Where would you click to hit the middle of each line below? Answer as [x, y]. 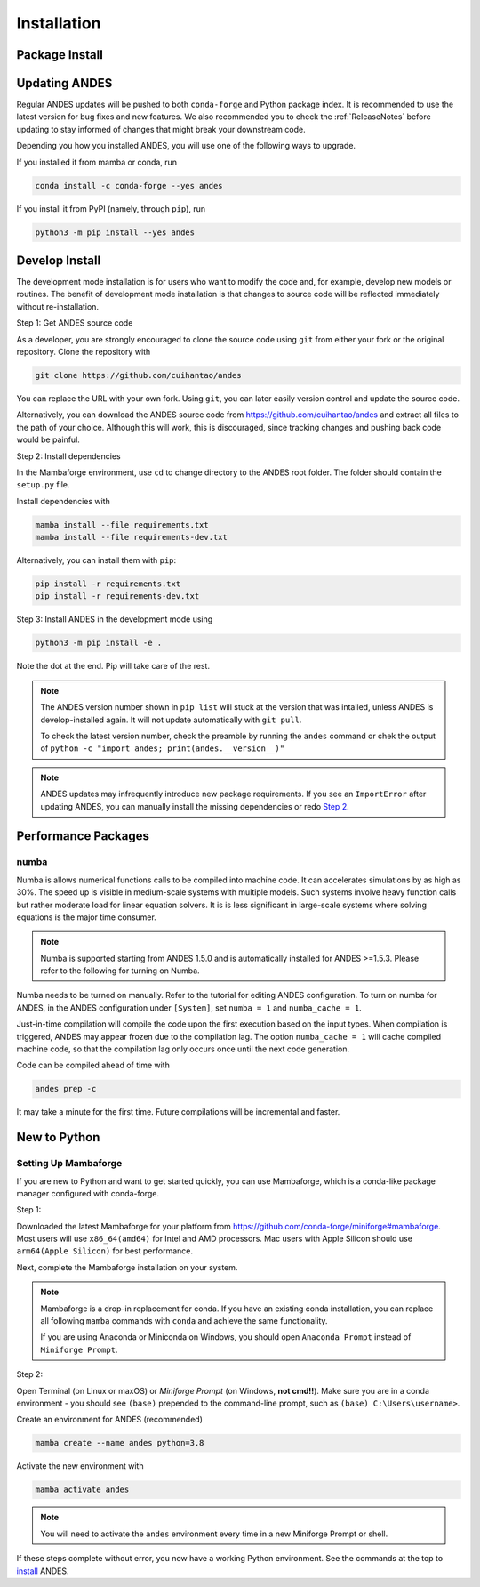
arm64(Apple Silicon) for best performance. [104, 1251]
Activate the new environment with [80, 1466]
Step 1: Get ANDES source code [75, 323]
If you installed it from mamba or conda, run [97, 162]
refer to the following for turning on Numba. [120, 971]
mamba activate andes [82, 1490]
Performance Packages [83, 836]
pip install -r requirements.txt [108, 584]
